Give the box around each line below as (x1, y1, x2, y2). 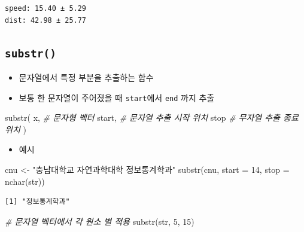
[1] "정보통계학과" (5, 197, 70, 206)
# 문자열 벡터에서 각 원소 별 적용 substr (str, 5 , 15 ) (5, 215, 194, 227)
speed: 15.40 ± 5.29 (5, 4, 87, 13)
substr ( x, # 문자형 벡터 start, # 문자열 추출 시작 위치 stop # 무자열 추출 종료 (5, 111, 299, 124)
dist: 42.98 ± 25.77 (5, 16, 87, 25)
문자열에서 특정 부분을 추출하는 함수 (19, 71, 154, 83)
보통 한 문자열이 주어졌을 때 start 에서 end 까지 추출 (19, 91, 215, 103)
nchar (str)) (5, 175, 45, 187)
